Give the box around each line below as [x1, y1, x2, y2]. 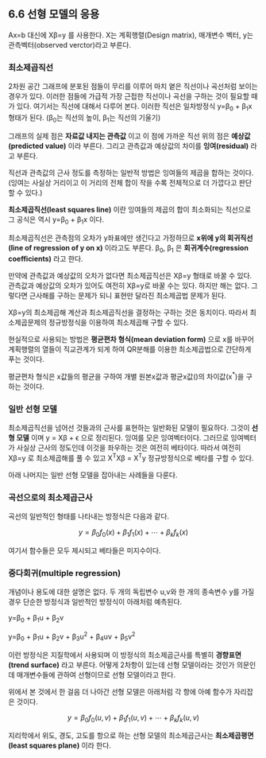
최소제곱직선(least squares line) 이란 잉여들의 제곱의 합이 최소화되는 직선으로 [8, 204, 252, 214]
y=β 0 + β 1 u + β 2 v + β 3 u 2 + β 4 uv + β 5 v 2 [8, 631, 136, 643]
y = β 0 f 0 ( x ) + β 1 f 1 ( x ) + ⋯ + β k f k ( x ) [78, 527, 189, 538]
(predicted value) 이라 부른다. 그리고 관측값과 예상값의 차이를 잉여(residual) [8, 141, 249, 150]
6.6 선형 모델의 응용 [8, 7, 100, 21]
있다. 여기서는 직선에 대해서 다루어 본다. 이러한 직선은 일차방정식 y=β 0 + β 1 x [16, 102, 253, 113]
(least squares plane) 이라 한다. [8, 741, 111, 750]
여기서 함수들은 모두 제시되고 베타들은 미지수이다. [8, 546, 161, 555]
